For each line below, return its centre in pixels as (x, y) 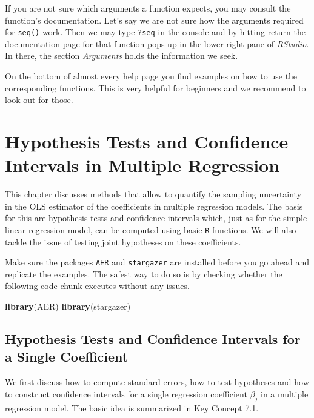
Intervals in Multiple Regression (142, 165)
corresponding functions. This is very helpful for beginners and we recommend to (155, 88)
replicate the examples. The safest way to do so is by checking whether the (144, 274)
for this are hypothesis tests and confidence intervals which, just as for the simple (156, 218)
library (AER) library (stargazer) (68, 306)
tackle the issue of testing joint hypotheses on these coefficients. (123, 241)
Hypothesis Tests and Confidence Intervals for (153, 338)
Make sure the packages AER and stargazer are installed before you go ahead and (157, 262)
